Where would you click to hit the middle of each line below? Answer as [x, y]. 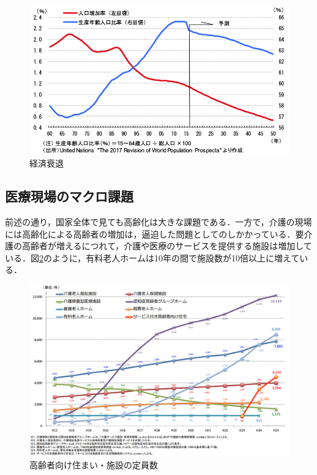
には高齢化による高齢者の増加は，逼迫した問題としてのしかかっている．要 [155, 234]
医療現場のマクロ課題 [69, 196]
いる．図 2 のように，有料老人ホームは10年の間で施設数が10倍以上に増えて [152, 257]
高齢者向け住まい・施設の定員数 [94, 465]
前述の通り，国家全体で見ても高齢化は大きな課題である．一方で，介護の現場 [158, 221]
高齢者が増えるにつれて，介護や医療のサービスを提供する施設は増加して [167, 246]
